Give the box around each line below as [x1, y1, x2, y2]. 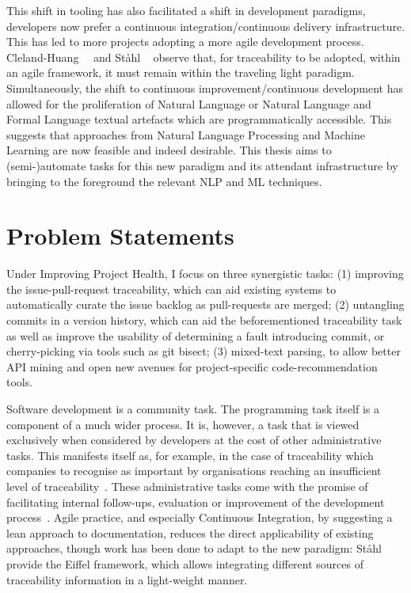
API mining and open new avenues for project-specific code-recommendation [6, 358, 378, 374]
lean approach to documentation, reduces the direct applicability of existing [6, 524, 374, 541]
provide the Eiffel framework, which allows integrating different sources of [6, 555, 363, 572]
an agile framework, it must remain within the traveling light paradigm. [6, 64, 355, 81]
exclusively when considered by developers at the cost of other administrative [6, 431, 382, 448]
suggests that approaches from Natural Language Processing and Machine [6, 126, 365, 143]
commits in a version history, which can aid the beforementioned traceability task [6, 312, 402, 329]
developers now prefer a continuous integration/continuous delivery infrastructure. [6, 17, 405, 34]
